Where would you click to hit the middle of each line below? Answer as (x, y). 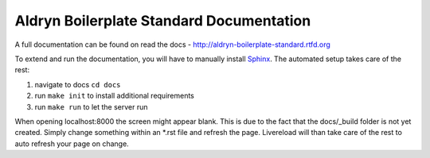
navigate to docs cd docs (78, 84)
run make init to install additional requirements (115, 96)
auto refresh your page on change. (72, 144)
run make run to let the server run (91, 106)
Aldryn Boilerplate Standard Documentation (163, 21)
